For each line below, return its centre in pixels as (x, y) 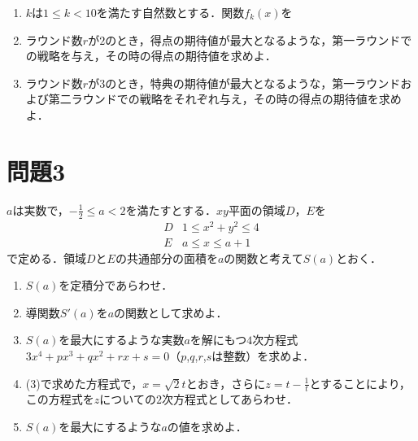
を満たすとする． (171, 210)
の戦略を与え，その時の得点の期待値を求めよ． (151, 56)
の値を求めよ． (207, 427)
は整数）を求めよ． (263, 356)
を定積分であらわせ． (116, 285)
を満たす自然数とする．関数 (170, 12)
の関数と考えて (263, 258)
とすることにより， (360, 383)
